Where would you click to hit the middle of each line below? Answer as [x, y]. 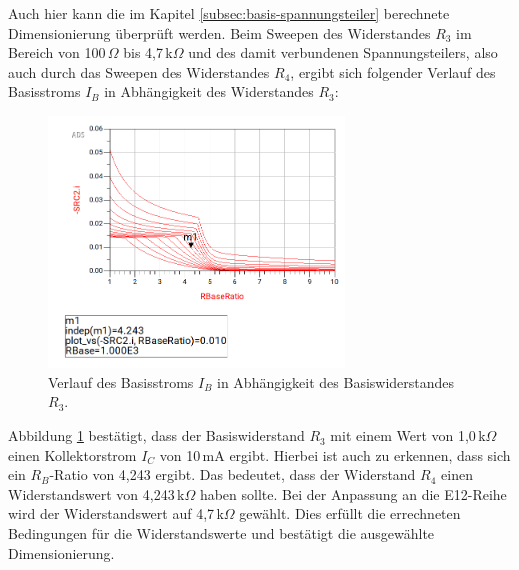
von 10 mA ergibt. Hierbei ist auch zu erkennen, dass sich [335, 454]
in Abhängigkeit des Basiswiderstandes [336, 381]
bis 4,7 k [148, 52]
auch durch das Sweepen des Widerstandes [139, 71]
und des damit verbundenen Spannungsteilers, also [343, 52]
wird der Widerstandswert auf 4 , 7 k [116, 513]
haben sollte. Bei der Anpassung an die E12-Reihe [353, 493]
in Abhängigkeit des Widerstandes [209, 91]
